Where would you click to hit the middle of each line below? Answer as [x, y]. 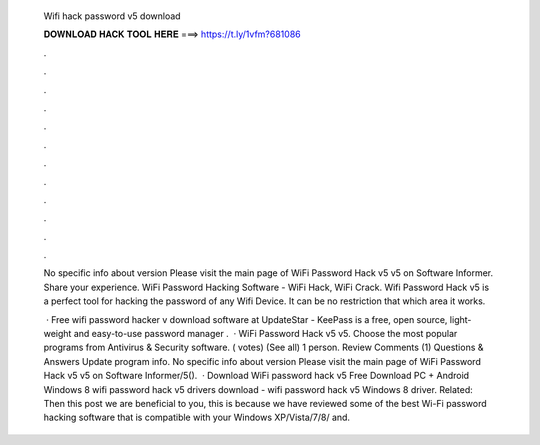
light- [460, 319]
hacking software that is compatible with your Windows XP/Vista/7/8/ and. [196, 417]
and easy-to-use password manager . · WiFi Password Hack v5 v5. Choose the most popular [265, 334]
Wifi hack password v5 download [112, 16]
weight [57, 334]
